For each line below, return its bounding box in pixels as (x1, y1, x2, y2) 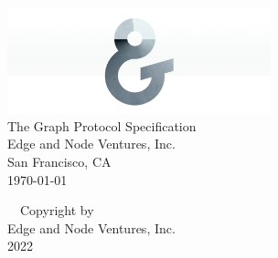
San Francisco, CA (7, 151, 112, 170)
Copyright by (20, 201, 94, 220)
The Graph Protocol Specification (7, 116, 197, 135)
